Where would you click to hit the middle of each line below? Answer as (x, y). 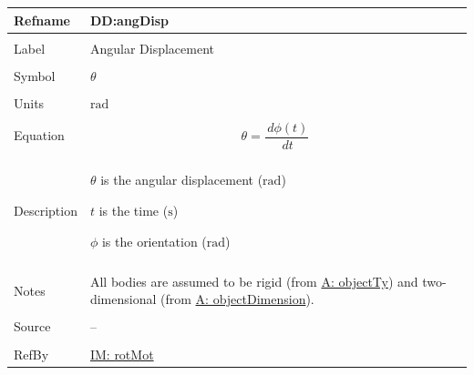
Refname (42, 20)
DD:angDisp (129, 20)
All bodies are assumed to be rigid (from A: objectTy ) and (254, 281)
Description (46, 211)
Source (32, 326)
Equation (39, 135)
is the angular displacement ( (182, 180)
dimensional (123, 299)
